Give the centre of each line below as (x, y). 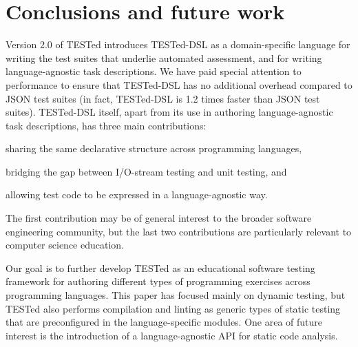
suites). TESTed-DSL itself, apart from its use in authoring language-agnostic (169, 112)
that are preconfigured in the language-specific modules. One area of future (164, 322)
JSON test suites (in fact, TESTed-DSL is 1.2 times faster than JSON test (163, 98)
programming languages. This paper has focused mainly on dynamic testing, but (176, 295)
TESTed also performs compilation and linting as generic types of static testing (173, 308)
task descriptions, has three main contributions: (106, 125)
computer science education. (65, 245)
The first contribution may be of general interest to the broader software (159, 218)
